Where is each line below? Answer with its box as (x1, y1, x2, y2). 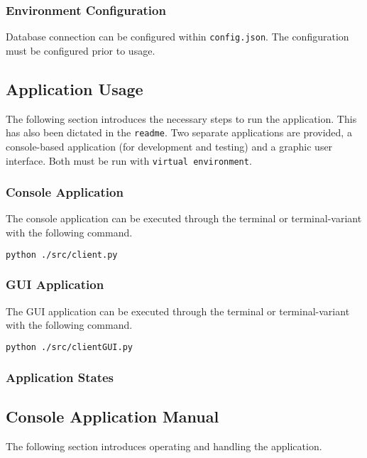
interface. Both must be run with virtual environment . (6, 153, 252, 168)
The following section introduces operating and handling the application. (6, 438, 322, 453)
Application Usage (6, 77, 143, 99)
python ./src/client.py (6, 249, 118, 260)
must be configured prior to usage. (6, 43, 155, 58)
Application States (6, 368, 114, 386)
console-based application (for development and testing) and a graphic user (6, 138, 333, 153)
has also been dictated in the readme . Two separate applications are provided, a (6, 125, 352, 140)
